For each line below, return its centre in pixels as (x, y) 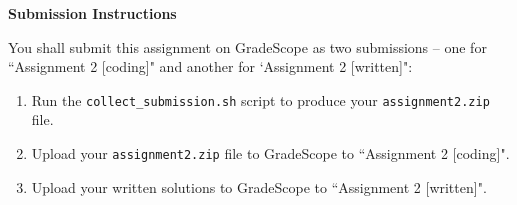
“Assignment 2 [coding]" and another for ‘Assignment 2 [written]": (210, 66)
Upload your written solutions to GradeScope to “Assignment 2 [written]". (259, 186)
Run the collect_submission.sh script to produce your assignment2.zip (260, 99)
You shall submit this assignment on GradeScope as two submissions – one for (247, 46)
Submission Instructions (92, 13)
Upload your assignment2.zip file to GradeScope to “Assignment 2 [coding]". (270, 153)
